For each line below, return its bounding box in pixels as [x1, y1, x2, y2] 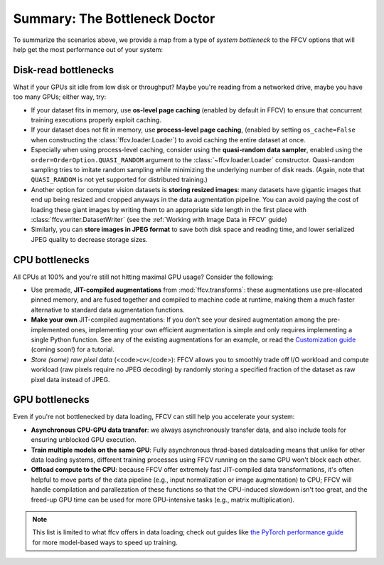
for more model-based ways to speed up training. [32, 538, 178, 546]
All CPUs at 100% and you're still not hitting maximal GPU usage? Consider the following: [13, 273, 274, 281]
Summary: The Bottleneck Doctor [13, 11, 215, 26]
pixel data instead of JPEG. [31, 375, 110, 384]
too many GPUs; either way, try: [13, 93, 107, 101]
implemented [31, 325, 70, 334]
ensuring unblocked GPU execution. [31, 435, 137, 444]
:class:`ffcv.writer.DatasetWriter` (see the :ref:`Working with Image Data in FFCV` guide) [31, 215, 287, 223]
